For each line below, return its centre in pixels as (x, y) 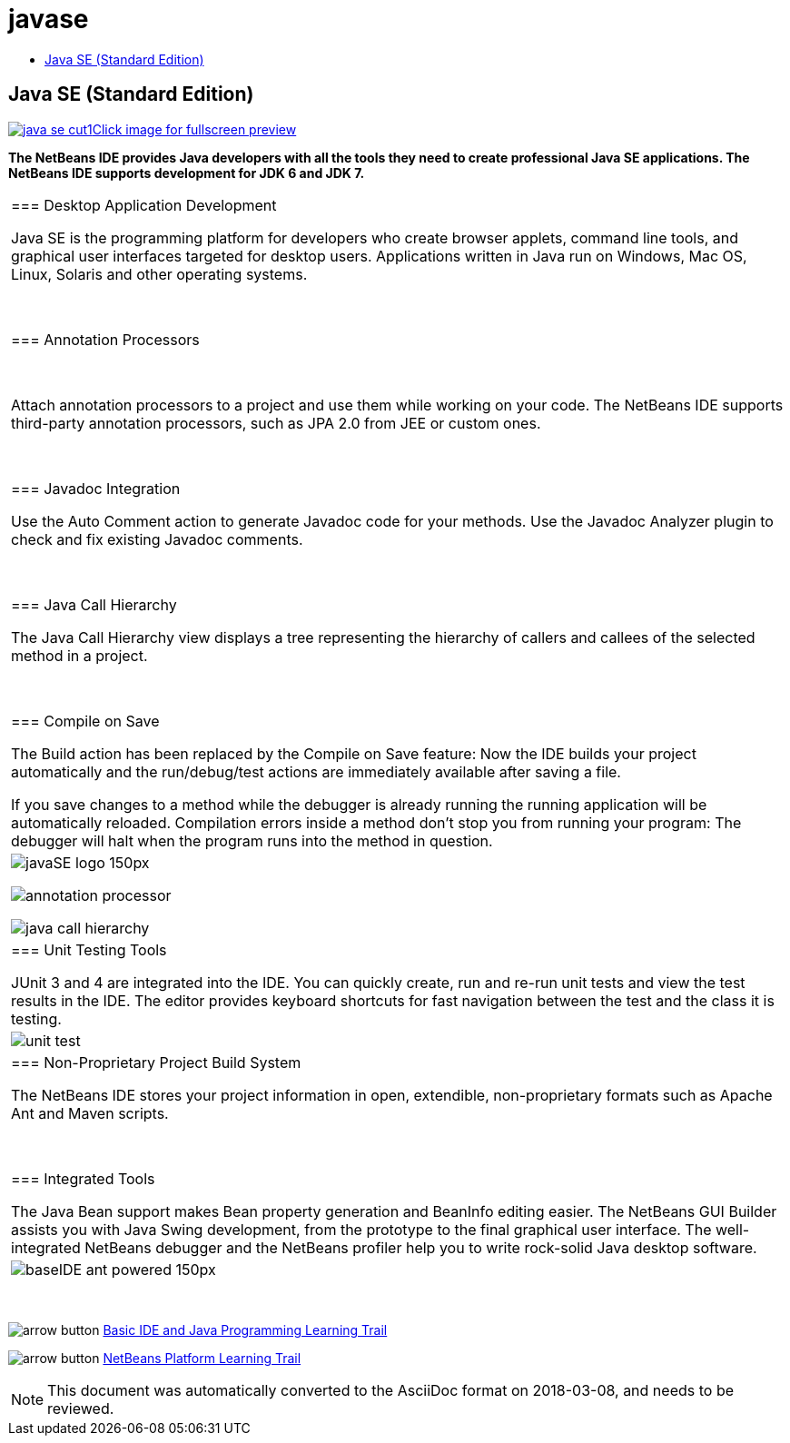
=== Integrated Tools (83, 1178)
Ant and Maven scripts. (90, 1113)
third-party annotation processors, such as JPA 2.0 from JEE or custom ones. (276, 423)
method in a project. (79, 655)
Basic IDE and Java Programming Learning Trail (245, 1329)
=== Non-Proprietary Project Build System (156, 1062)
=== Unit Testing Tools (89, 949)
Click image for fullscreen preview (194, 129)
